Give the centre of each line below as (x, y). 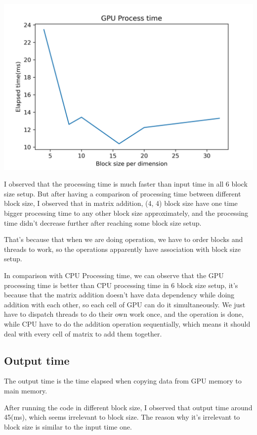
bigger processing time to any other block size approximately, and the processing (126, 213)
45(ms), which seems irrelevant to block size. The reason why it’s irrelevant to (122, 417)
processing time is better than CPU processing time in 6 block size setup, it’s (121, 285)
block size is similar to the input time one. (68, 426)
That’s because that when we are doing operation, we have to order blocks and (124, 239)
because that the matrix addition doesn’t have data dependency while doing (119, 295)
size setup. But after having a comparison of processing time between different (123, 193)
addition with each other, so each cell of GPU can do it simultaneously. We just (125, 304)
